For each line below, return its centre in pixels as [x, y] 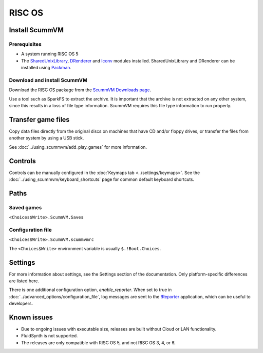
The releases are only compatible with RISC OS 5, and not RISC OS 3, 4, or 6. [98, 343]
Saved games [26, 207]
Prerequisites [25, 44]
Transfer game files [39, 119]
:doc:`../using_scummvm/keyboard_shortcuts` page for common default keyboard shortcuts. [102, 179]
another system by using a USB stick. [47, 138]
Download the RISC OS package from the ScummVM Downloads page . [80, 90]
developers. [21, 304]
